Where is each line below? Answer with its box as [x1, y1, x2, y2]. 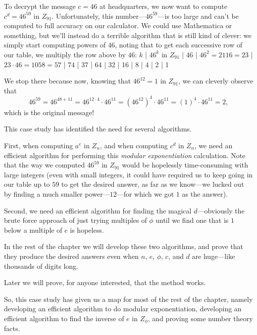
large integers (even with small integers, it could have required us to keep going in [4, 169, 253, 179]
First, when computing [4, 140, 73, 151]
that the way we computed [4, 160, 85, 170]
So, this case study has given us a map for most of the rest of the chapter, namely [4, 293, 253, 304]
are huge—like [192, 251, 235, 261]
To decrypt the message [4, 1, 76, 11]
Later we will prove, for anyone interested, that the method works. [4, 277, 206, 288]
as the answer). [182, 189, 228, 199]
